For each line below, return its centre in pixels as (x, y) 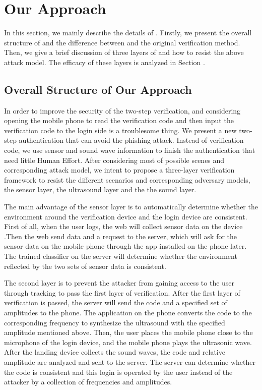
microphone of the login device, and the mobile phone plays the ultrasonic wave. (128, 342)
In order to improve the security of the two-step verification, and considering (122, 110)
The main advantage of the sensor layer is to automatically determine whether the (131, 207)
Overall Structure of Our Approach (98, 89)
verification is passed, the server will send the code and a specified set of (116, 302)
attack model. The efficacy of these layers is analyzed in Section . (105, 62)
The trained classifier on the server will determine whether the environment (121, 256)
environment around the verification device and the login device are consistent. (126, 216)
